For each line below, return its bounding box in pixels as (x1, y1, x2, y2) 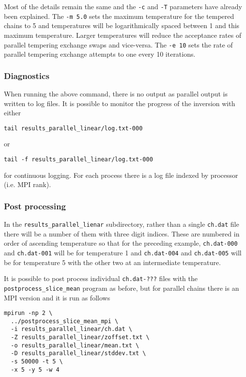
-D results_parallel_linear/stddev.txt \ (11, 350, 146, 357)
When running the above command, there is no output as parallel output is (4, 88, 228, 98)
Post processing (4, 200, 66, 212)
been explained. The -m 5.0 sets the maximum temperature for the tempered (4, 11, 234, 21)
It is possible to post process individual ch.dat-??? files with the (4, 273, 198, 283)
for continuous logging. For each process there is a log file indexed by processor (4, 170, 238, 180)
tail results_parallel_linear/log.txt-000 (4, 125, 143, 132)
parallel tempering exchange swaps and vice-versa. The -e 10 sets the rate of (4, 39, 233, 49)
